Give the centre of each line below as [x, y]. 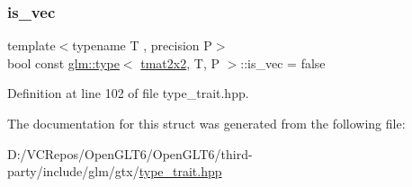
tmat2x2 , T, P [180, 62]
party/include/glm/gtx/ [73, 171]
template [31, 45]
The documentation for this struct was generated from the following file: [206, 123]
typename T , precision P [142, 45]
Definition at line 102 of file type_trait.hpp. [128, 93]
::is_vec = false [283, 62]
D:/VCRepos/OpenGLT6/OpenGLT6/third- [130, 153]
